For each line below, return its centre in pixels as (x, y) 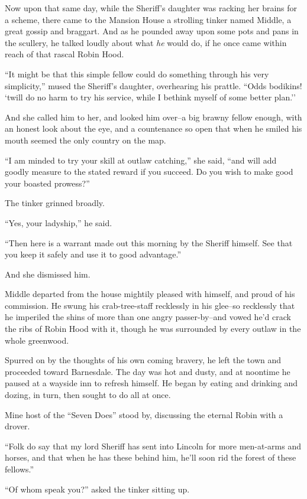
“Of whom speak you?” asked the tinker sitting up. (97, 489)
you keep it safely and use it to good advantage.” (93, 254)
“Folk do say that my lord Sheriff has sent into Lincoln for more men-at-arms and (153, 446)
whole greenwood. (37, 340)
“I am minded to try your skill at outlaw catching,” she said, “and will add (141, 160)
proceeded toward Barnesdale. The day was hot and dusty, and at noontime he (148, 371)
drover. (17, 426)
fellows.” (20, 469)
